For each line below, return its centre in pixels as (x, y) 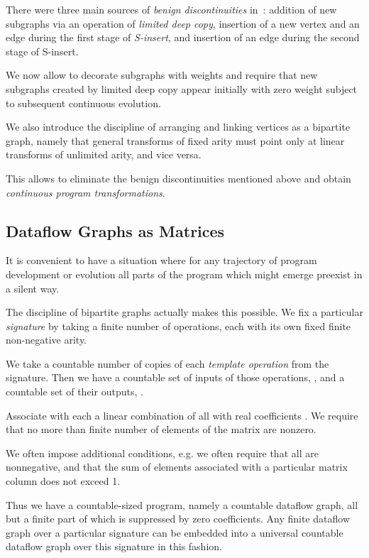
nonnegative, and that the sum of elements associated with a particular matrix (177, 467)
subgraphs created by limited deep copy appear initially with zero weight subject (182, 88)
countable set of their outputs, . (75, 392)
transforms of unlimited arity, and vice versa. (104, 154)
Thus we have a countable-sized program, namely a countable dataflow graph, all (182, 504)
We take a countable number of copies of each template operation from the (167, 363)
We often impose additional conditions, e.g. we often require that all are (162, 453)
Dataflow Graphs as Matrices (115, 230)
